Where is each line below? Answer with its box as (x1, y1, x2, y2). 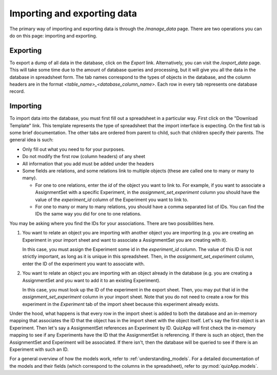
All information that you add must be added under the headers (22, 161, 154, 167)
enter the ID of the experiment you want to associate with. (22, 261, 145, 267)
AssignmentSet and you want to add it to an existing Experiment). (22, 277, 161, 283)
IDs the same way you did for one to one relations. (35, 211, 142, 217)
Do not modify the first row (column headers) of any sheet (22, 153, 146, 160)
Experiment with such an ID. (9, 346, 69, 352)
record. (9, 88, 25, 94)
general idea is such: (9, 136, 54, 143)
